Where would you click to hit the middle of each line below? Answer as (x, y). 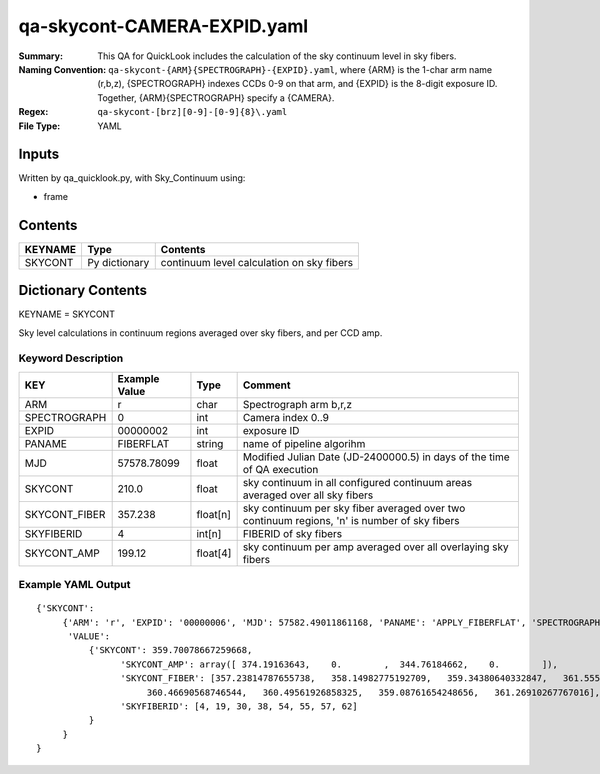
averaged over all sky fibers (308, 495)
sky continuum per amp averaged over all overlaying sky (375, 547)
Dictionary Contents (83, 290)
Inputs (39, 154)
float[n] (214, 514)
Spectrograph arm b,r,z (297, 404)
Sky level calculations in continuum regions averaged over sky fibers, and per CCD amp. (200, 332)
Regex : (33, 112)
